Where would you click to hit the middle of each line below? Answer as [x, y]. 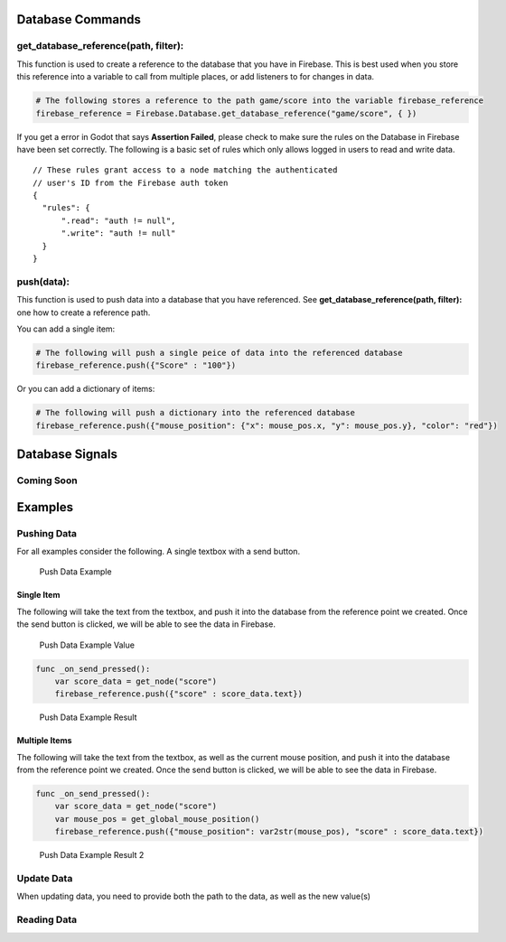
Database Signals [67, 455]
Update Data [45, 879]
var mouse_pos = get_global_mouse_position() [157, 819]
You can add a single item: [66, 329]
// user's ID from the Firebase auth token [131, 182]
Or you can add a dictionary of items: [86, 389]
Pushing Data [47, 533]
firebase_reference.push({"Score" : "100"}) [136, 365]
